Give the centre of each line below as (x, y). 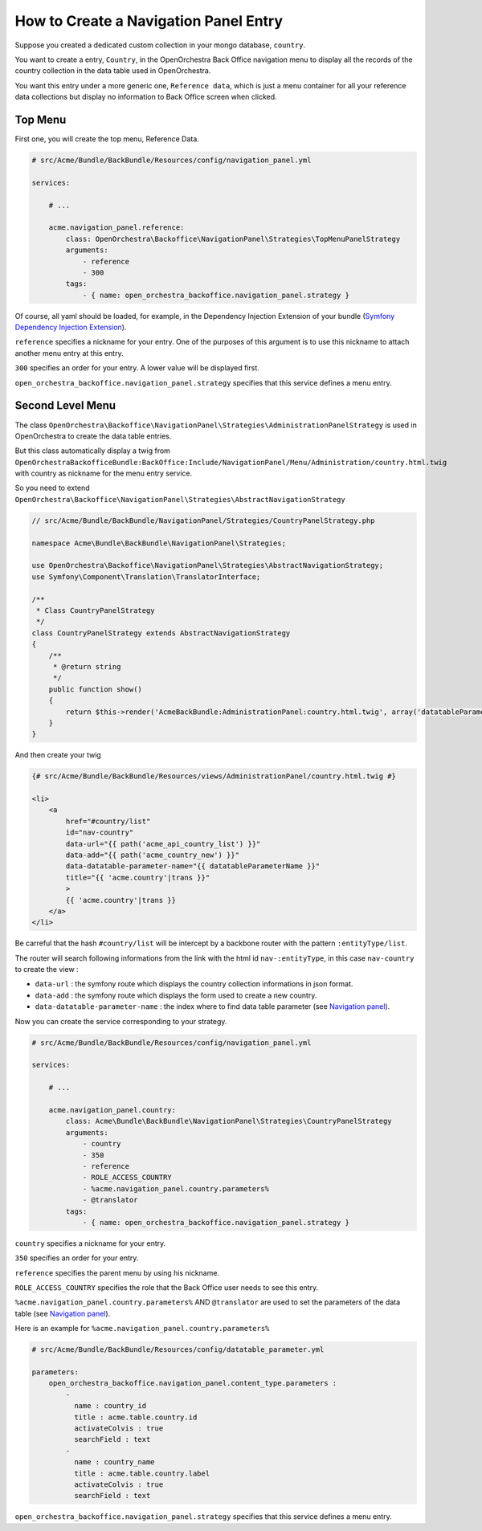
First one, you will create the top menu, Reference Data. (107, 139)
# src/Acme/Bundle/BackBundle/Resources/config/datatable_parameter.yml (178, 1350)
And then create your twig (58, 755)
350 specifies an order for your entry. (77, 1258)
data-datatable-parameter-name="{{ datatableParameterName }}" (193, 866)
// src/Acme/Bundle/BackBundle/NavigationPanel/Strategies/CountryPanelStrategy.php (203, 521)
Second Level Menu (65, 406)
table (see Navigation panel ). (63, 1313)
